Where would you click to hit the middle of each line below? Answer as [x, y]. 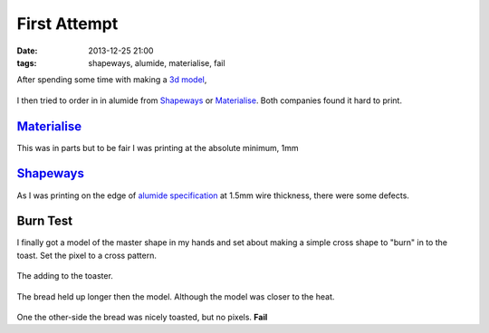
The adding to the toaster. [65, 276]
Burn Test [45, 221]
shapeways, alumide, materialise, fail [157, 62]
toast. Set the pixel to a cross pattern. [87, 255]
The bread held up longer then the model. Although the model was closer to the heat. [176, 296]
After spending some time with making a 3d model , [112, 80]
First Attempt [67, 24]
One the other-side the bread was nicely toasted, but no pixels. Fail [142, 317]
